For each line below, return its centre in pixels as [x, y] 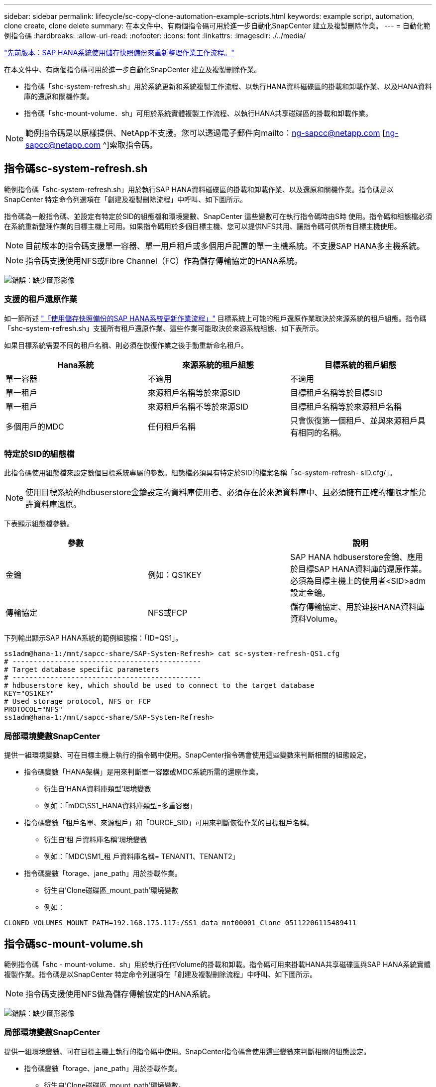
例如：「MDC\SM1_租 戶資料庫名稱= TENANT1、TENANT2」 [142, 857]
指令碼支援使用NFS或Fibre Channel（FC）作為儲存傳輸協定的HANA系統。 [164, 261]
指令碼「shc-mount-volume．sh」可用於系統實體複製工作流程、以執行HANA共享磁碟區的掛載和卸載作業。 [198, 113]
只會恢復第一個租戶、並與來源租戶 [354, 420]
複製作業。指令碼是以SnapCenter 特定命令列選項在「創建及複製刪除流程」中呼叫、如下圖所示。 [161, 974]
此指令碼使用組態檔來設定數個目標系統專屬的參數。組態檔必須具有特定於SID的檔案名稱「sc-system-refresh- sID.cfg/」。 [200, 473]
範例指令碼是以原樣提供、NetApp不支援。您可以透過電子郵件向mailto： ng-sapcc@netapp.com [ [205, 133]
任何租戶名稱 [171, 426]
